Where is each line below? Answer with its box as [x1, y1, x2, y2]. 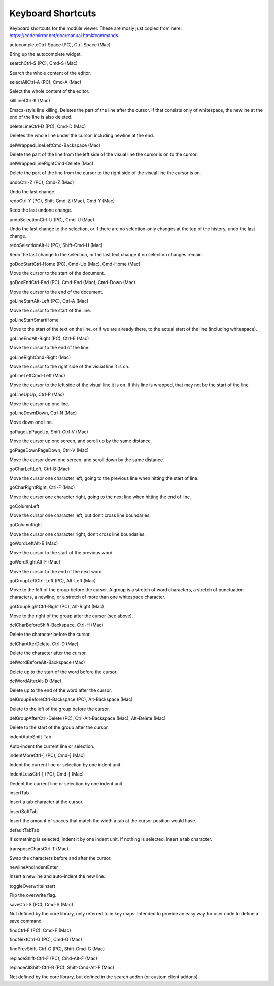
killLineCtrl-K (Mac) [9, 97, 50, 103]
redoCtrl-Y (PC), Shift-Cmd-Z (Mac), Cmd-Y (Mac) [9, 198, 115, 204]
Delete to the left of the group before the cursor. [9, 706, 110, 712]
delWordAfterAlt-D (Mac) [9, 678, 62, 684]
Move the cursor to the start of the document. [9, 270, 105, 276]
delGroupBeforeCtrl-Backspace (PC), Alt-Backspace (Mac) [9, 696, 133, 702]
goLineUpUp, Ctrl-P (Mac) [9, 391, 64, 398]
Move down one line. [9, 419, 53, 426]
